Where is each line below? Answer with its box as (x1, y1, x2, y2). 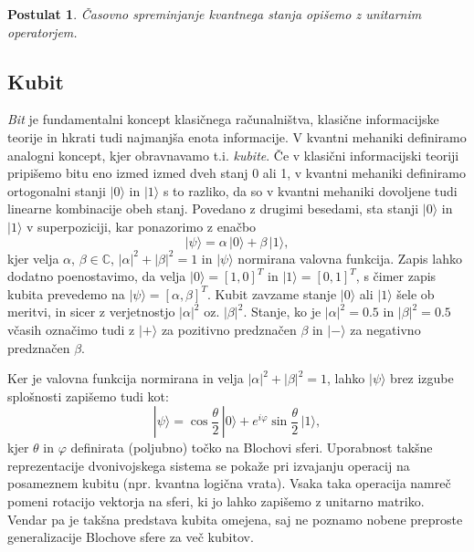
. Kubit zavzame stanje (206, 284, 337, 303)
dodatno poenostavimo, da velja (7, 266, 186, 286)
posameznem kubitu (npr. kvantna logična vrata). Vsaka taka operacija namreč (7, 474, 451, 493)
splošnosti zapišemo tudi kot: (7, 386, 169, 405)
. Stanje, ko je (243, 302, 321, 321)
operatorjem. (7, 22, 78, 41)
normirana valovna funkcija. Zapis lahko (237, 248, 462, 267)
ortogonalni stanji (7, 181, 106, 200)
